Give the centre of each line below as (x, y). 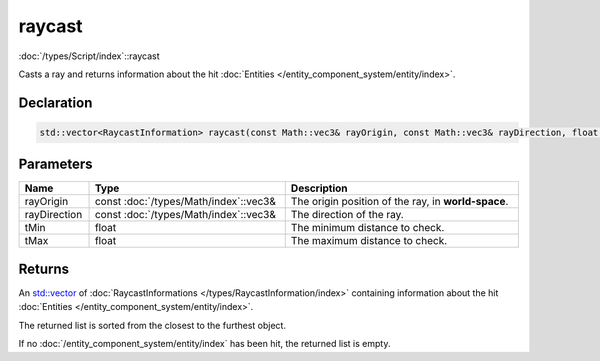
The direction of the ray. (347, 215)
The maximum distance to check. (369, 241)
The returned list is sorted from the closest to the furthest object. (152, 325)
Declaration (55, 102)
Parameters (55, 164)
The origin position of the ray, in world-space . (399, 202)
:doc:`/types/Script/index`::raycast (89, 56)
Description (319, 188)
